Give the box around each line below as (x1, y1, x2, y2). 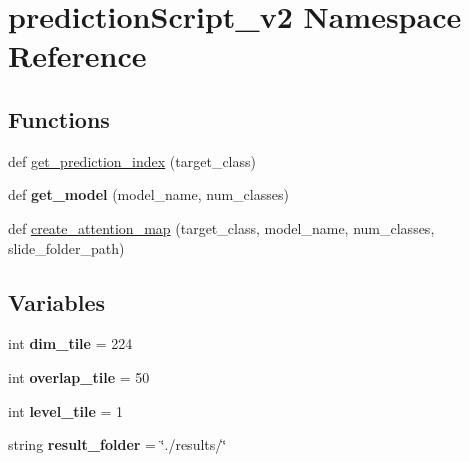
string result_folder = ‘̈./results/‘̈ (8, 434, 227, 455)
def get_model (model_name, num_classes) (8, 184, 289, 205)
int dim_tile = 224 (8, 333, 133, 354)
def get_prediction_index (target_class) (8, 150, 256, 171)
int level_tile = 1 (8, 400, 124, 421)
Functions (8, 103, 110, 134)
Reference (8, 35, 147, 76)
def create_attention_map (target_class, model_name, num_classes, (8, 217, 435, 238)
